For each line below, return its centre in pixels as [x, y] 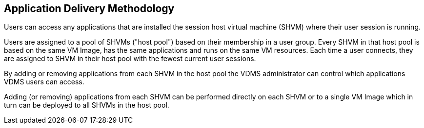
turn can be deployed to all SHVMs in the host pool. [87, 105]
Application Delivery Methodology [89, 8]
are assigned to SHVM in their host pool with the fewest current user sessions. [130, 59]
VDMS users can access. [44, 82]
